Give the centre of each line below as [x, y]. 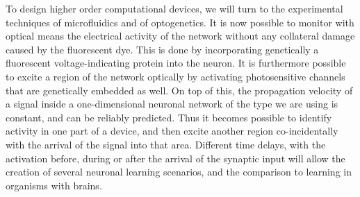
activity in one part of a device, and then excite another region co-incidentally [172, 131]
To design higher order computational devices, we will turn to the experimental [174, 8]
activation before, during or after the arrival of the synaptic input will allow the [175, 158]
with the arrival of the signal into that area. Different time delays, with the [166, 144]
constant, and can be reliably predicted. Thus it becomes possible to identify [169, 117]
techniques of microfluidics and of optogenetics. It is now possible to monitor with [180, 22]
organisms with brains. [54, 185]
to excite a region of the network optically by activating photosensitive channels [175, 76]
